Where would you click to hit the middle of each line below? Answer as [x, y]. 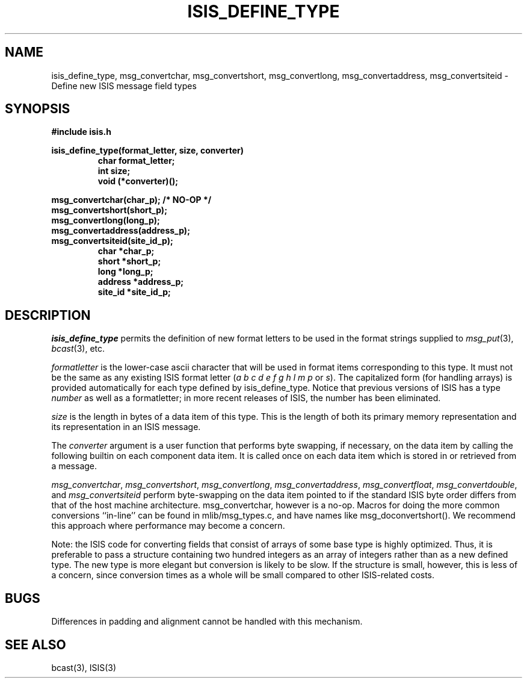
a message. [74, 466]
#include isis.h [81, 132]
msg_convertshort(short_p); [109, 210]
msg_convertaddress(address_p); [121, 231]
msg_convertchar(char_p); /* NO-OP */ [131, 200]
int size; [114, 171]
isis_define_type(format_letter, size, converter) [147, 151]
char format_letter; [136, 161]
